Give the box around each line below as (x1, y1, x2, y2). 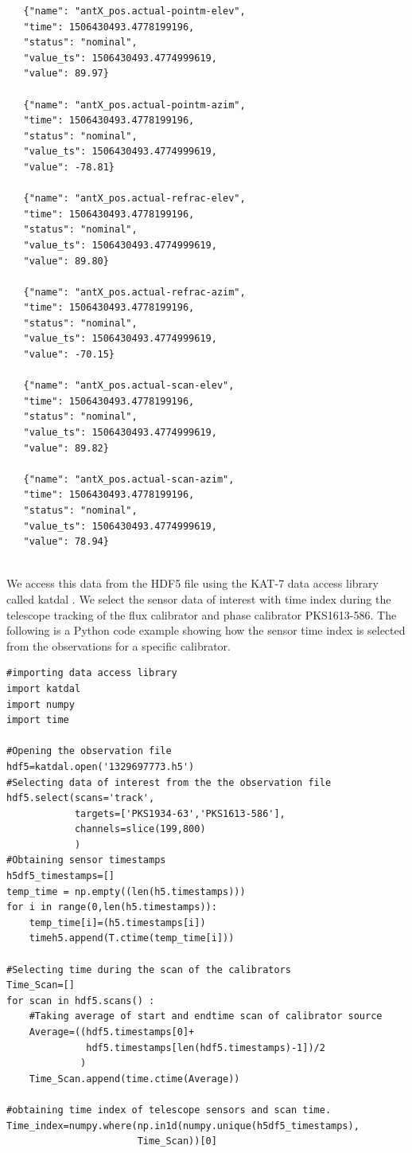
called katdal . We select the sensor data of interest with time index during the (6, 590, 391, 607)
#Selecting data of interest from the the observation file (6, 776, 332, 788)
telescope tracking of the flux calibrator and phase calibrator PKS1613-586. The (6, 606, 397, 623)
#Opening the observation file (6, 745, 172, 757)
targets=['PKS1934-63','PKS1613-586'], (74, 807, 286, 819)
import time (6, 714, 69, 726)
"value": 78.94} (23, 536, 109, 548)
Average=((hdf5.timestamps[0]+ (29, 1026, 195, 1038)
